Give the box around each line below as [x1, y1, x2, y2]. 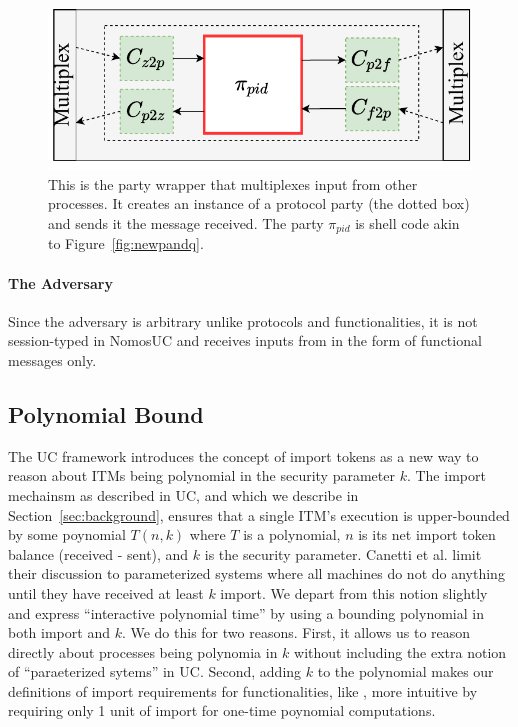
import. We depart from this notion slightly [220, 582, 488, 603]
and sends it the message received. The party [48, 212, 324, 233]
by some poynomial [8, 524, 126, 545]
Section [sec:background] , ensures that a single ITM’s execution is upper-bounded [8, 504, 510, 525]
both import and [8, 622, 110, 643]
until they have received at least [8, 582, 204, 603]
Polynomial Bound [8, 398, 204, 429]
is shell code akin [355, 212, 460, 233]
